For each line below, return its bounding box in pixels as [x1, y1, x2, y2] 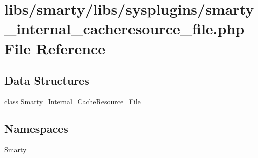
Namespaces [4, 120, 68, 136]
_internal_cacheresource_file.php [4, 18, 245, 39]
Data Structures [4, 72, 89, 88]
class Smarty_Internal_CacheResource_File [4, 96, 141, 106]
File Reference [4, 38, 106, 58]
